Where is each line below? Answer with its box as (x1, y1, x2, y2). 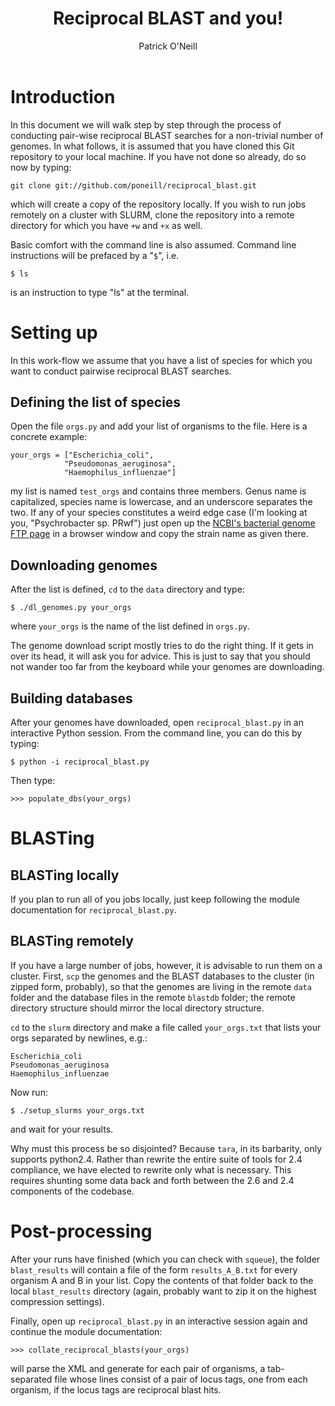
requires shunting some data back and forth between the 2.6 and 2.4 (10, 1174, 295, 1186)
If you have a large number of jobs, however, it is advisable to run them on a (10, 959, 323, 971)
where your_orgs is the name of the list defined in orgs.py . (10, 620, 250, 632)
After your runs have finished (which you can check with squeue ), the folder (10, 1253, 321, 1265)
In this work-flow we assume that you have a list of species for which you (10, 354, 313, 366)
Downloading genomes (10, 557, 158, 574)
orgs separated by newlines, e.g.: (10, 1032, 148, 1044)
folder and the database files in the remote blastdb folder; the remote (10, 991, 296, 1003)
